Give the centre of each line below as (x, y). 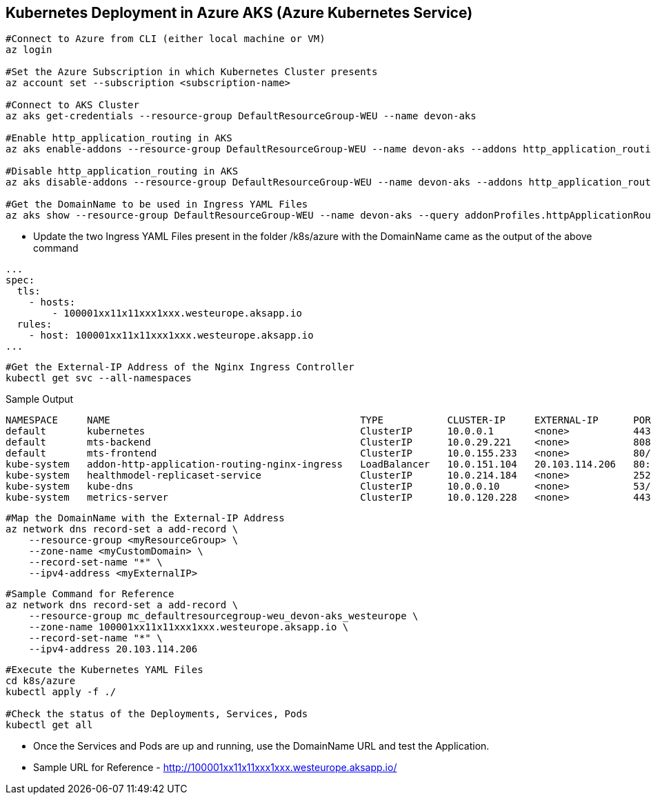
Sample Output (40, 399)
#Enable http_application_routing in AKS (119, 138)
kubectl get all (49, 725)
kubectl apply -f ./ (61, 692)
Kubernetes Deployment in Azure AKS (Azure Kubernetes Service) (239, 13)
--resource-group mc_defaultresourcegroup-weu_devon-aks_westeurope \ (223, 616)
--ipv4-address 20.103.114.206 (113, 649)
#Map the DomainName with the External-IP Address (145, 518)
